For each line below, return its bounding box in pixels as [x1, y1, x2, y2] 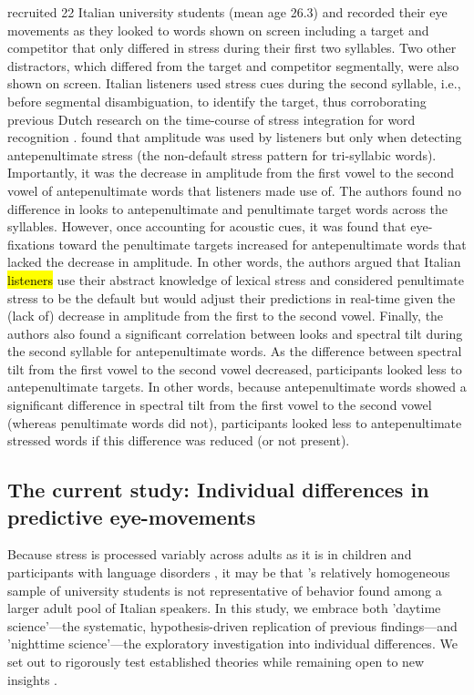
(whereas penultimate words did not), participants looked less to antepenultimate [7, 413, 462, 432]
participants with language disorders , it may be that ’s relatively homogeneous [7, 563, 450, 582]
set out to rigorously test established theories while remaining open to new [7, 652, 425, 670]
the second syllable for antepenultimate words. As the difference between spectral [7, 342, 462, 361]
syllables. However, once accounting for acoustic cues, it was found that [7, 217, 407, 236]
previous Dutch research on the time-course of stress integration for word [7, 109, 416, 128]
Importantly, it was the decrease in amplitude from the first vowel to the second [7, 163, 455, 182]
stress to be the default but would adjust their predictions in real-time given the [7, 288, 456, 307]
